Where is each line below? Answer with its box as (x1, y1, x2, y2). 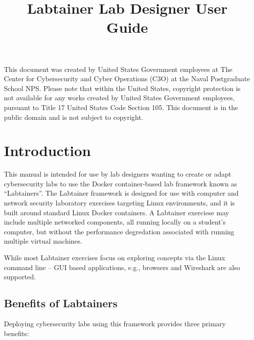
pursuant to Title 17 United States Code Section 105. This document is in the (4, 102, 238, 112)
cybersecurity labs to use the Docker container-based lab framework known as (4, 178, 237, 188)
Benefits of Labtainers (4, 295, 118, 311)
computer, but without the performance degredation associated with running (4, 226, 234, 236)
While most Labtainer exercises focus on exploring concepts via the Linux (4, 252, 225, 262)
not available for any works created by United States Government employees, (4, 92, 235, 103)
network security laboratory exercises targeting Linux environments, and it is (4, 198, 235, 208)
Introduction (4, 140, 91, 160)
